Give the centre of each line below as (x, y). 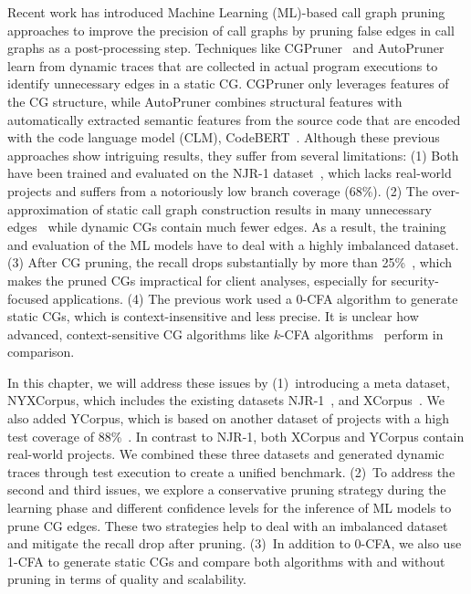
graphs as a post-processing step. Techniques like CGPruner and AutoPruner (226, 48)
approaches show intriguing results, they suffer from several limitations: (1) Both (233, 155)
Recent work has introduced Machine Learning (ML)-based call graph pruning (226, 12)
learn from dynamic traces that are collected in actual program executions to (223, 65)
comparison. (41, 352)
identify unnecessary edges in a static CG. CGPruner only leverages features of (228, 83)
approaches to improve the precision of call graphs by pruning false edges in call (231, 30)
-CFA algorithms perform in (361, 333)
